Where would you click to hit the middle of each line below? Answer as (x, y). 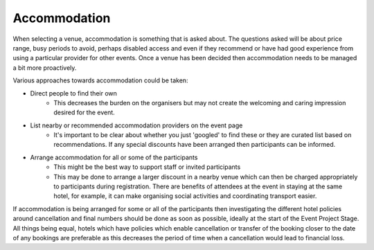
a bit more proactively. (45, 68)
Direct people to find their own (74, 93)
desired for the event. (84, 113)
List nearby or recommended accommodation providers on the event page (136, 125)
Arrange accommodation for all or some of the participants (114, 157)
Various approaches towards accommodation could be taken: (100, 80)
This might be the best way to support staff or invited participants (147, 167)
